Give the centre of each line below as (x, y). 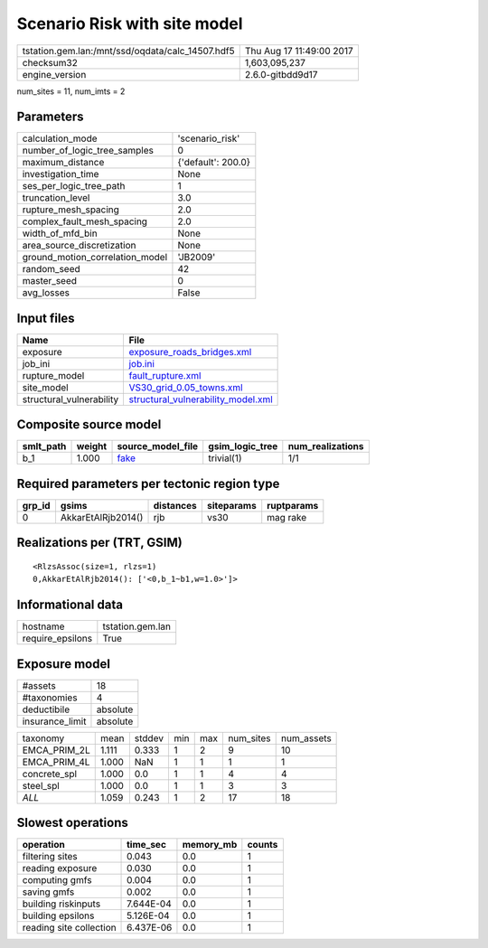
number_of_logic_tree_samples (88, 151)
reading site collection (69, 928)
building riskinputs (61, 904)
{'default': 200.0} (214, 163)
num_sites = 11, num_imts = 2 (71, 91)
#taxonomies (50, 698)
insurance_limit (54, 721)
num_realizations (326, 446)
